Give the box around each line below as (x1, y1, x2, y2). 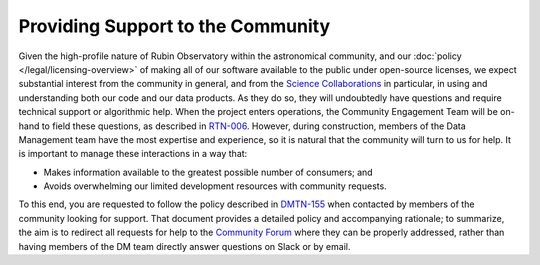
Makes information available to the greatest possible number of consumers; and (43, 166, 374, 178)
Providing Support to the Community (18, 15, 330, 37)
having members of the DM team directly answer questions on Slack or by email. (18, 240, 351, 252)
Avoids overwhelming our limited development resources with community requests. (43, 180, 387, 192)
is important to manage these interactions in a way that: (18, 148, 248, 160)
